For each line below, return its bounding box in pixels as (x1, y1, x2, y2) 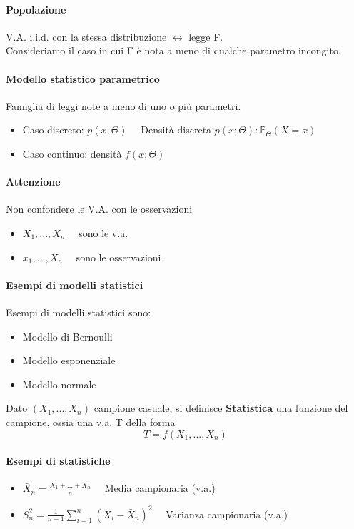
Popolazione (6, 1, 66, 16)
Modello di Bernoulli (22, 328, 113, 343)
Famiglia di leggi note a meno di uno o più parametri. (6, 98, 241, 113)
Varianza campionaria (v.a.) (166, 506, 288, 521)
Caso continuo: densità (22, 146, 122, 161)
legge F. (188, 29, 223, 44)
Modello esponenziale (22, 353, 116, 368)
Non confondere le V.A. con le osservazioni (6, 201, 193, 216)
